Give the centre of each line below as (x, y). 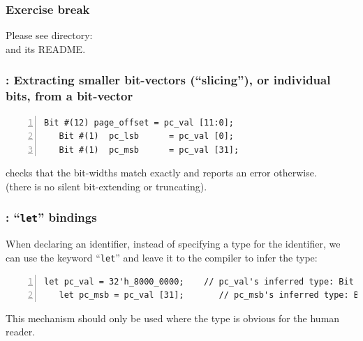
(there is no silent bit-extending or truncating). (106, 186)
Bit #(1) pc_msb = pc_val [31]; (149, 150)
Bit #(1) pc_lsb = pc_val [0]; (147, 136)
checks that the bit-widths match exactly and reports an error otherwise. (161, 173)
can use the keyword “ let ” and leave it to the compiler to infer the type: (162, 257)
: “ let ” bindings (51, 217)
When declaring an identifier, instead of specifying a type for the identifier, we (173, 244)
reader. (21, 332)
